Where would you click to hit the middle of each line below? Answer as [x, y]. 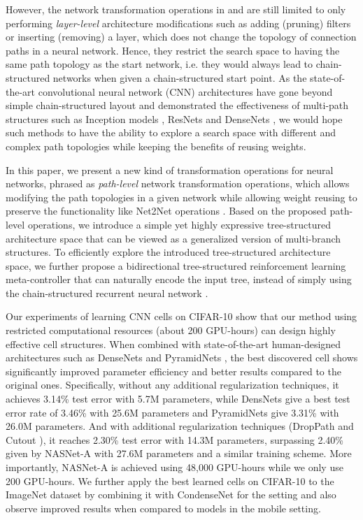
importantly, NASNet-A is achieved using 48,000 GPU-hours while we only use [175, 467]
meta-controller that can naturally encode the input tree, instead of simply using [179, 279]
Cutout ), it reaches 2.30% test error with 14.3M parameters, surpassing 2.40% [175, 439]
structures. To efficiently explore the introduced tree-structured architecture [168, 252]
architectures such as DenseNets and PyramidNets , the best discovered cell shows [182, 357]
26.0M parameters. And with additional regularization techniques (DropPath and [180, 426]
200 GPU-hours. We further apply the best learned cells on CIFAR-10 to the [170, 481]
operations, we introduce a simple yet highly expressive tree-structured [179, 224]
